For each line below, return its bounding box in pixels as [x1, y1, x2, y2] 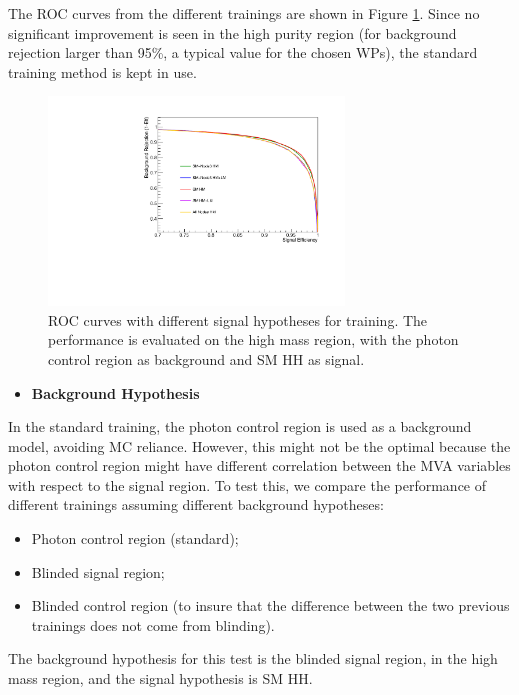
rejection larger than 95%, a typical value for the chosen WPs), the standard [8, 42, 478, 63]
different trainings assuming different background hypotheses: [8, 494, 384, 515]
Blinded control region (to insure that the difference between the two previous [31, 595, 510, 616]
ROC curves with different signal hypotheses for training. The [48, 309, 428, 330]
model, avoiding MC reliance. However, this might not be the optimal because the [8, 435, 511, 456]
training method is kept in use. [8, 61, 197, 82]
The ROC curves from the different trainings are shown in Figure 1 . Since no [8, 3, 480, 23]
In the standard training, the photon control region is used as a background [8, 416, 472, 437]
